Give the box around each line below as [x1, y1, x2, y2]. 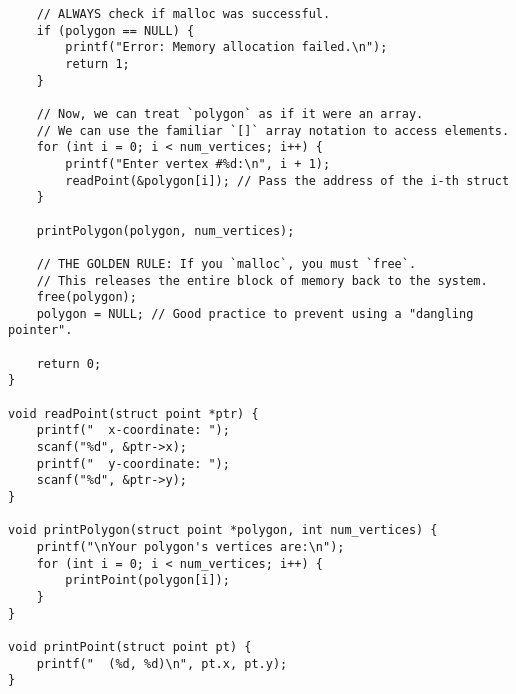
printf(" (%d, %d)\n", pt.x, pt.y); [36, 656, 288, 671]
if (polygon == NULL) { [36, 23, 195, 38]
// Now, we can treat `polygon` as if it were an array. [36, 106, 424, 121]
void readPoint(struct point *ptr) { [8, 406, 259, 421]
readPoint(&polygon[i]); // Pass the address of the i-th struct [65, 173, 510, 188]
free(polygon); [36, 290, 137, 305]
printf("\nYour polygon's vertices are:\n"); [36, 540, 345, 554]
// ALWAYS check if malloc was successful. [36, 7, 331, 21]
